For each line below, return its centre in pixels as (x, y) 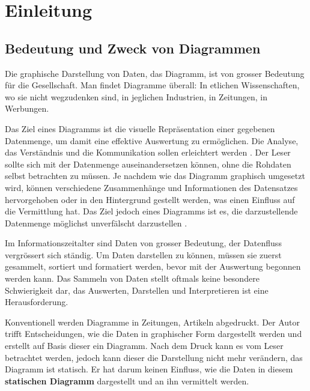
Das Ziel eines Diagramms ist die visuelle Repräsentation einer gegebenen (140, 128)
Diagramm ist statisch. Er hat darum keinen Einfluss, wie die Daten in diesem (149, 369)
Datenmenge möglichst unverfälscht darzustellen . (96, 223)
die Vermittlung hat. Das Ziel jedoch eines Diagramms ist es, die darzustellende (151, 211)
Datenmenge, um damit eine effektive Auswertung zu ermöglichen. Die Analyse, (152, 140)
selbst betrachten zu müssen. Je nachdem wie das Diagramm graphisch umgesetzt (155, 176)
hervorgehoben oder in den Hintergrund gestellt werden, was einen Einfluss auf (150, 199)
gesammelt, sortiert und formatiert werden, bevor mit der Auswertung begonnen (153, 266)
